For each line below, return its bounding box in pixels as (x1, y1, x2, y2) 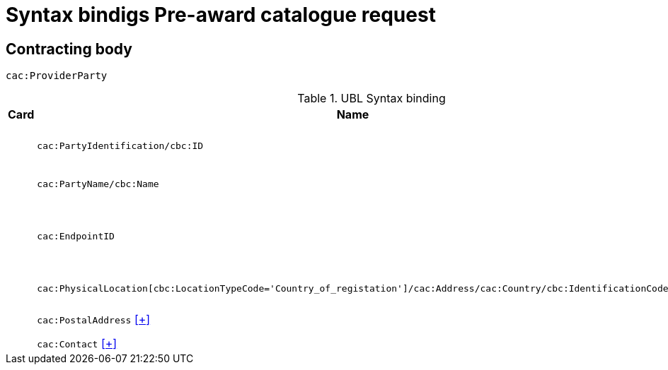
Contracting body (6, 40, 132, 58)
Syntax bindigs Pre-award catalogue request (6, 3, 436, 27)
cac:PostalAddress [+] (37, 312, 151, 327)
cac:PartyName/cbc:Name (37, 178, 159, 189)
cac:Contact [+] (37, 336, 117, 351)
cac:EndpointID (37, 230, 115, 241)
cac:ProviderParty (6, 70, 108, 82)
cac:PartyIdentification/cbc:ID (37, 140, 204, 151)
